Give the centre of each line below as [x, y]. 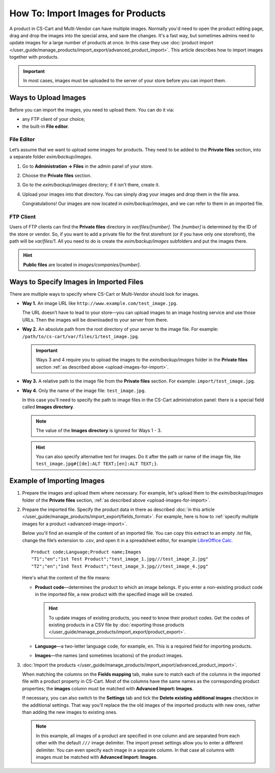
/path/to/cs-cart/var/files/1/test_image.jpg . [81, 336]
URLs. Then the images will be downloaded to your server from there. [95, 320]
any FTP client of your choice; [54, 119]
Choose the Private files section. [57, 175]
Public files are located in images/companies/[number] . [82, 265]
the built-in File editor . [46, 126]
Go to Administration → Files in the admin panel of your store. [87, 166]
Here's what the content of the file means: [66, 578]
